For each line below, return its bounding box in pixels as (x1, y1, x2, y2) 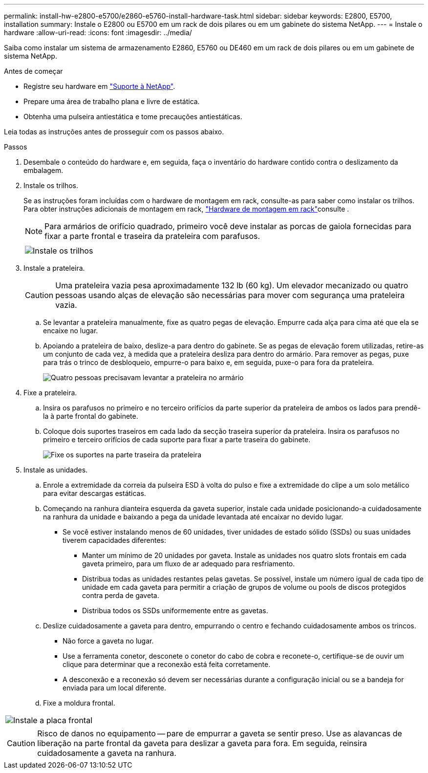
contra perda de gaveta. (82, 591, 159, 600)
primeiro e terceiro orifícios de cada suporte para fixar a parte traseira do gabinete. (43, 435, 311, 444)
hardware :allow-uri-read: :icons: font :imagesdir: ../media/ (4, 28, 192, 37)
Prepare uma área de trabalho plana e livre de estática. (23, 97, 200, 106)
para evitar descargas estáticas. (43, 489, 146, 497)
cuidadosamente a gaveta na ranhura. (37, 748, 176, 758)
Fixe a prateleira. (23, 388, 77, 397)
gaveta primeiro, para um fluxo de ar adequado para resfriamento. (82, 559, 295, 568)
